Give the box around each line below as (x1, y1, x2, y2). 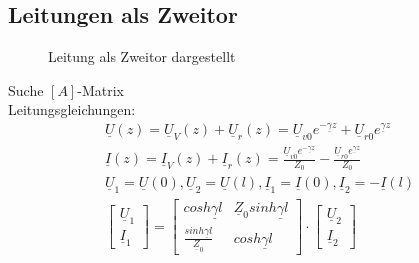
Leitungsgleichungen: (8, 99, 136, 120)
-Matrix (77, 79, 124, 100)
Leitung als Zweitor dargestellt (48, 46, 236, 67)
